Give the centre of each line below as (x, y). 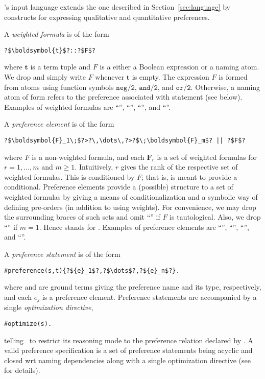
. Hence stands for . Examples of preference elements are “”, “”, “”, (144, 227)
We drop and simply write (45, 77)
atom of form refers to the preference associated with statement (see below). (123, 97)
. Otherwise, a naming (225, 87)
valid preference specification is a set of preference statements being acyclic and (128, 350)
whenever (110, 77)
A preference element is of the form (59, 124)
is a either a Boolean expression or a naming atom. (179, 67)
